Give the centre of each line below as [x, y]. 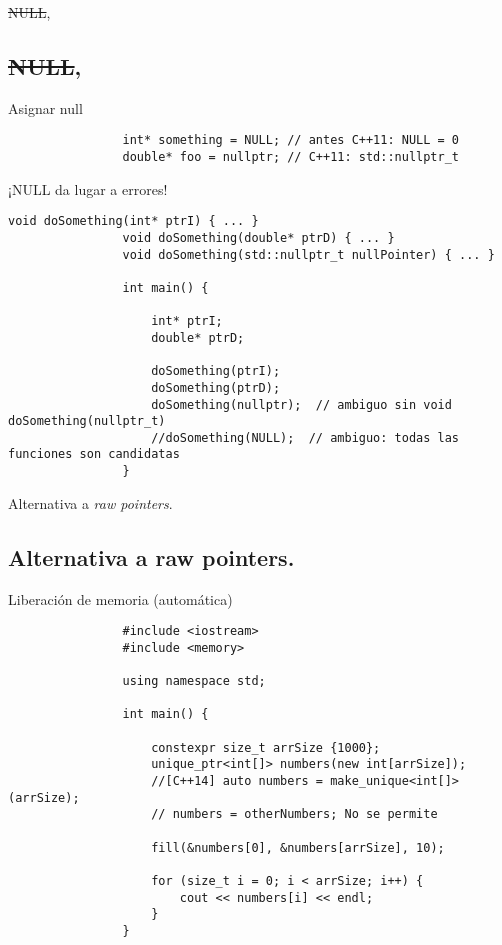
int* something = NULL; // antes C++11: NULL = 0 [291, 140]
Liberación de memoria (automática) [120, 598]
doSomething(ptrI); [216, 371]
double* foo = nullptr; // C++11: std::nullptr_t [291, 157]
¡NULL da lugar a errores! [88, 188]
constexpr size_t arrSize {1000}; [266, 747]
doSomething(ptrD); [216, 387]
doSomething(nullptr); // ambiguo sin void [301, 404]
